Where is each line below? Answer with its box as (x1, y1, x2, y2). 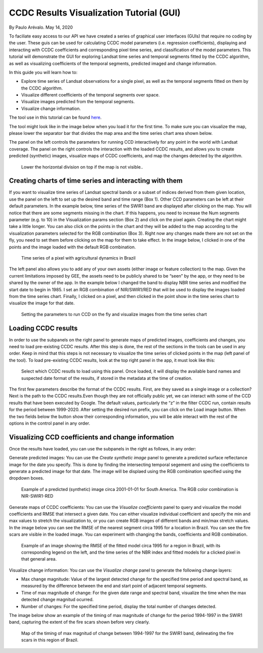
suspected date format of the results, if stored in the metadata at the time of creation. (21, 375, 192, 381)
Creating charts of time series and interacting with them (9, 177, 183, 185)
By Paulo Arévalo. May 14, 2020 (9, 24, 73, 30)
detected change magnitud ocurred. (21, 597, 94, 602)
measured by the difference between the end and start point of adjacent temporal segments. (21, 583, 207, 589)
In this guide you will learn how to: (9, 69, 78, 75)
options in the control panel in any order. (9, 420, 90, 426)
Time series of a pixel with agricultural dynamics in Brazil (21, 255, 136, 261)
